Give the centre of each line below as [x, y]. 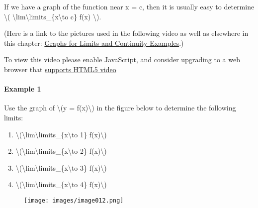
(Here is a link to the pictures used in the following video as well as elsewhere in [126, 33]
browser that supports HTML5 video [60, 69]
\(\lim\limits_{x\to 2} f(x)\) [61, 151]
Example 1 [23, 89]
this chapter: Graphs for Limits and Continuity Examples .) [94, 43]
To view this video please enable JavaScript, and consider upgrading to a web [122, 59]
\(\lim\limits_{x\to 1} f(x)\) [61, 134]
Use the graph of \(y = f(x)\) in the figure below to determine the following [120, 108]
